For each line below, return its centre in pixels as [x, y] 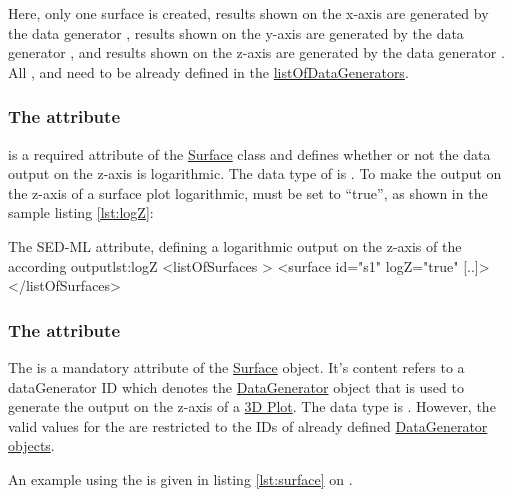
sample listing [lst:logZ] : [81, 212]
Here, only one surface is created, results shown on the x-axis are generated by [248, 13]
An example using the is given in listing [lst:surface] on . [180, 478]
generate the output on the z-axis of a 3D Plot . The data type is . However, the [252, 406]
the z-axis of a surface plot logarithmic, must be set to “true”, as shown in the [248, 192]
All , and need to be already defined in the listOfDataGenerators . [208, 71]
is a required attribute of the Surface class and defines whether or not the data [249, 153]
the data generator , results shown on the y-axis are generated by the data [236, 32]
